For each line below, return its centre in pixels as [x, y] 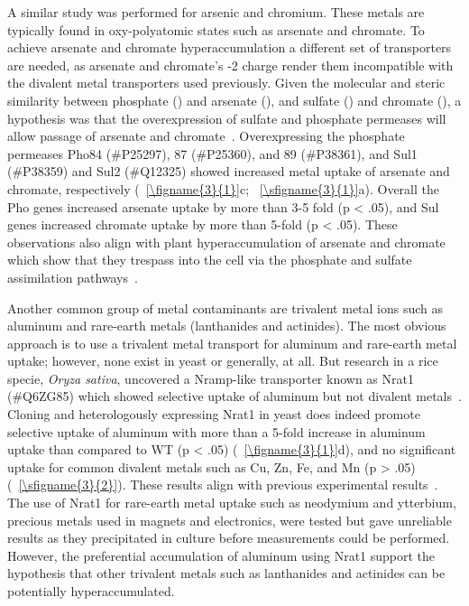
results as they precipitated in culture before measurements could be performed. [229, 538]
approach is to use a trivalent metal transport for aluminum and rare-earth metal [232, 343]
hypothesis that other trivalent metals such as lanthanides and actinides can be [226, 573]
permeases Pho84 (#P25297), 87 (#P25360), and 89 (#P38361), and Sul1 [212, 153]
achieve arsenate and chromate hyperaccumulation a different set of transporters [230, 47]
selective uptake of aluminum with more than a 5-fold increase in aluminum [216, 431]
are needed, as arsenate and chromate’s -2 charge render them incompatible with [230, 65]
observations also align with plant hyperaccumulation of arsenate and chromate [226, 242]
